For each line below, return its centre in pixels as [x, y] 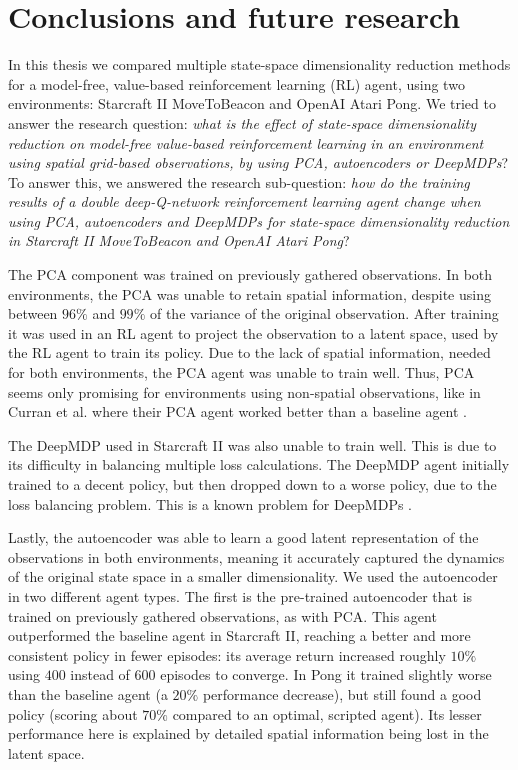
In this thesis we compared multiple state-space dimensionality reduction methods [259, 64]
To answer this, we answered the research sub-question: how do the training [239, 181]
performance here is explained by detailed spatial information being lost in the [248, 733]
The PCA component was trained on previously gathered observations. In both [250, 274]
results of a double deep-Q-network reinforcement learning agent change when [244, 201]
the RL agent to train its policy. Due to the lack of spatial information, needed [249, 352]
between [33, 313]
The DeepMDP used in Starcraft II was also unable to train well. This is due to [252, 444]
